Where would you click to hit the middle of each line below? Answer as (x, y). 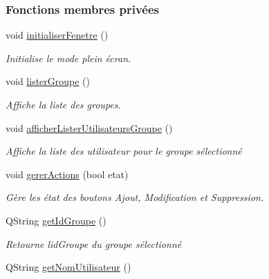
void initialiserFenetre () (57, 35)
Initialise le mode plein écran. (68, 58)
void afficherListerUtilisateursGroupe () (89, 127)
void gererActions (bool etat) (67, 174)
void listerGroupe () (48, 81)
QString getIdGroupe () (56, 220)
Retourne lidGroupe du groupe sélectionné (94, 243)
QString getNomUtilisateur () (68, 267)
